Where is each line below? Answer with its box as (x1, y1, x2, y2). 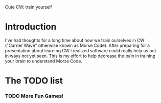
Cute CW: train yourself (5, 4, 52, 10)
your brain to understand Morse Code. (5, 58, 82, 64)
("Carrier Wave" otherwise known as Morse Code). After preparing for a (5, 42, 150, 48)
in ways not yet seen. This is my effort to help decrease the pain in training (5, 53, 156, 59)
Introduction (5, 21, 57, 32)
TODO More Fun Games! (5, 93, 64, 100)
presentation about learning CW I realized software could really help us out (5, 47, 156, 53)
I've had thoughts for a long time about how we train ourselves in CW (5, 37, 145, 43)
